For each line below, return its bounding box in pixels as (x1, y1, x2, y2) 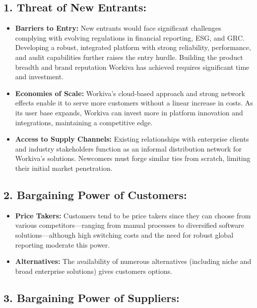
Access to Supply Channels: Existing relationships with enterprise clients (15, 134, 249, 144)
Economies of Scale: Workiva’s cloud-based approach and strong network (15, 88, 245, 98)
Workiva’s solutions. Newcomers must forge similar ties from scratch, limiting (15, 153, 251, 163)
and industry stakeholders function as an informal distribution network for (15, 143, 242, 154)
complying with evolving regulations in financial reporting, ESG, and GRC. (15, 32, 245, 43)
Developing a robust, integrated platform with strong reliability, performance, (15, 42, 251, 52)
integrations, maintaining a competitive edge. (15, 117, 153, 127)
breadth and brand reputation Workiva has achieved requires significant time (15, 61, 250, 72)
